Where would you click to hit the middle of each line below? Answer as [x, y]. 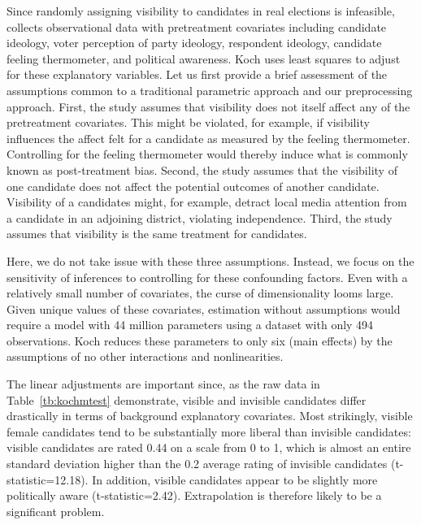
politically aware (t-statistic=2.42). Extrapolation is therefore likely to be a [194, 495]
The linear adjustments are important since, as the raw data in [163, 384]
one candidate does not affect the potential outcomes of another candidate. [193, 186]
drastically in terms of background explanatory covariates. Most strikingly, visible [210, 416]
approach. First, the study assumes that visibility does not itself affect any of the [208, 106]
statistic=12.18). [48, 479]
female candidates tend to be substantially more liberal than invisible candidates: [209, 431]
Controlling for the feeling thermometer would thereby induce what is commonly [207, 154]
